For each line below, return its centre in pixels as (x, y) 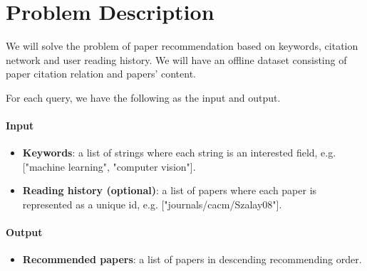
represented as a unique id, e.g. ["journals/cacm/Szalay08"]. (152, 204)
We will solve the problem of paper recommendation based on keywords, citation (182, 46)
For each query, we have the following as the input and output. (143, 97)
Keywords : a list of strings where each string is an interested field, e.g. (179, 153)
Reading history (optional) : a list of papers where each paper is (170, 190)
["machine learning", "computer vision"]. (109, 166)
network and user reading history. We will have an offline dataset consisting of (176, 59)
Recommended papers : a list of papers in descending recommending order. (192, 259)
